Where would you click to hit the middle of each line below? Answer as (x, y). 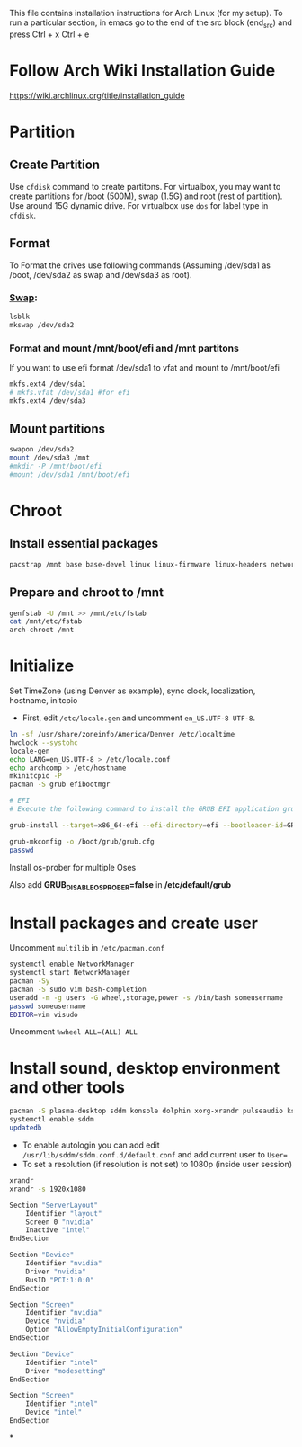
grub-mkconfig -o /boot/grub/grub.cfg (82, 841)
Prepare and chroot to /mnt (87, 593)
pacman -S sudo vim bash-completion (78, 989)
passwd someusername (48, 1006)
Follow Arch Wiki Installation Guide (142, 70)
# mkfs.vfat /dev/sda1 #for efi (70, 392)
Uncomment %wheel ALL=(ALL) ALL (73, 1032)
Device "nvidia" (56, 1321)
